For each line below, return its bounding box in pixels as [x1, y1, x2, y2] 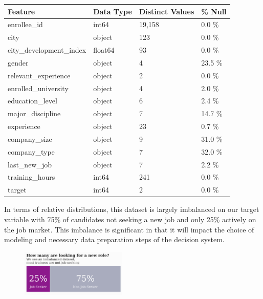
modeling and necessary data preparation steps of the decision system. [4, 234, 225, 245]
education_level [8, 95, 57, 106]
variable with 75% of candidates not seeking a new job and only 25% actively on [4, 214, 256, 224]
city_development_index [8, 45, 86, 55]
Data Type [93, 6, 132, 16]
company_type [8, 146, 55, 157]
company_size [8, 133, 52, 144]
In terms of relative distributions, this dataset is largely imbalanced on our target [4, 204, 259, 215]
